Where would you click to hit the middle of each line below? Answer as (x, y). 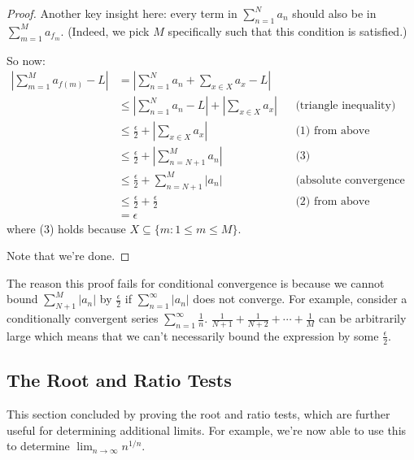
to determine (38, 446)
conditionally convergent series (83, 318)
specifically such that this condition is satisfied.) (288, 30)
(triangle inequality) (346, 106)
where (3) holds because (66, 228)
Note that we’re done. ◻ (68, 256)
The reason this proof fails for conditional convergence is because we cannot (196, 282)
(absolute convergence (350, 180)
